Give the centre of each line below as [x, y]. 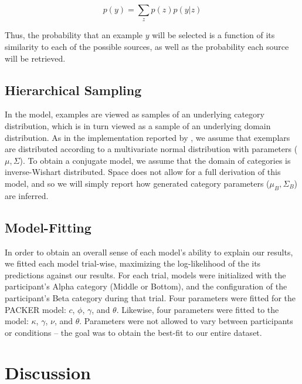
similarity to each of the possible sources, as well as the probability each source [147, 46]
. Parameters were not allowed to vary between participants [186, 321]
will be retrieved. [35, 58]
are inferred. [27, 195]
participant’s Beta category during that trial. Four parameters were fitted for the [150, 297]
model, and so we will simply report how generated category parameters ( [137, 183]
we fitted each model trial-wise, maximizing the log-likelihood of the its [133, 263]
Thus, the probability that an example [74, 35]
